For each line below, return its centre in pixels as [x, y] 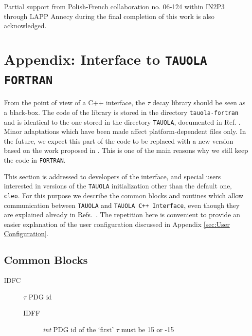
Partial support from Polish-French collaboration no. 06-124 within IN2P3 [114, 6]
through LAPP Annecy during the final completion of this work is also [109, 16]
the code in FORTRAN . [35, 160]
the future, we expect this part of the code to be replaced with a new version [119, 140]
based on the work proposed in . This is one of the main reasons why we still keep [126, 150]
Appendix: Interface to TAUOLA [106, 59]
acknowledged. [25, 26]
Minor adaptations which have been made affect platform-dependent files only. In [125, 131]
